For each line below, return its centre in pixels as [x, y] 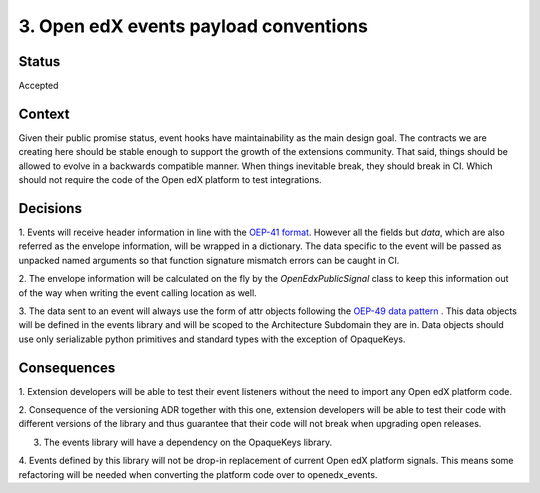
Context [44, 113]
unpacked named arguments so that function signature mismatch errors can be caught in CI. [209, 260]
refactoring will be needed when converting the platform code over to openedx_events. [198, 474]
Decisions [50, 208]
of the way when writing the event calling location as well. [137, 292]
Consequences [67, 367]
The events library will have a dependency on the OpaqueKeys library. [188, 442]
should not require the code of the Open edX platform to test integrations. [170, 180]
